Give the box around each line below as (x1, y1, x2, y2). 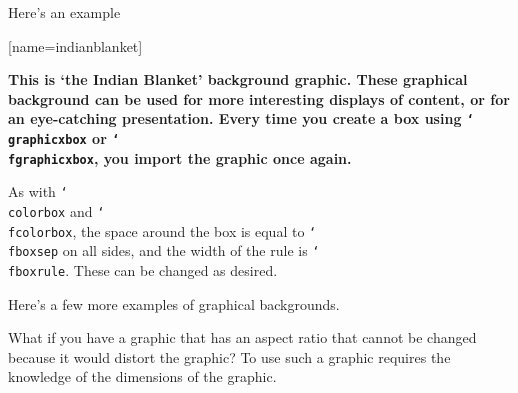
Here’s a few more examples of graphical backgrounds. (8, 293, 340, 314)
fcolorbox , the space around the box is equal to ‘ (8, 220, 317, 241)
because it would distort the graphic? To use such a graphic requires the (8, 346, 451, 367)
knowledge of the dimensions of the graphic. (8, 366, 277, 387)
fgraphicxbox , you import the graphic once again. (8, 147, 352, 168)
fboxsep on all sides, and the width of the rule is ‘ (8, 240, 320, 261)
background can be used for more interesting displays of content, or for (8, 88, 510, 109)
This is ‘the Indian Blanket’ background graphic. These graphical (8, 69, 468, 90)
